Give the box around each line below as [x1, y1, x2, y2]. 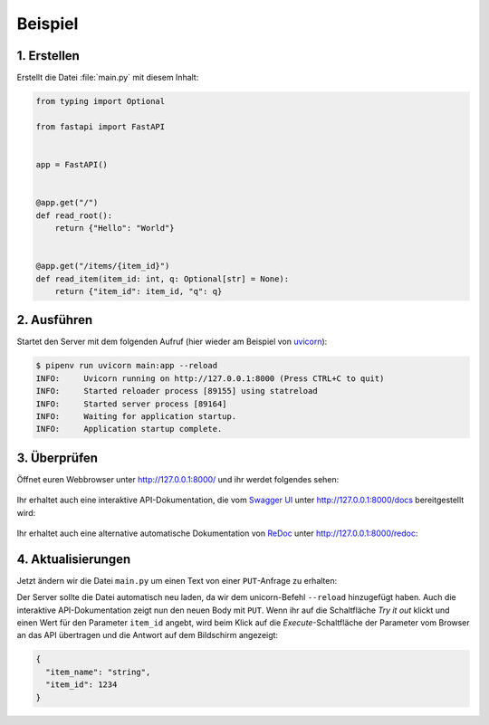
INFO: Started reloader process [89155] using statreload [35, 386, 318, 396]
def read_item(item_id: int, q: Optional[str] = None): [35, 273, 290, 284]
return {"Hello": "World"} [54, 223, 176, 233]
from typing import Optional [35, 96, 166, 107]
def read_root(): [35, 210, 113, 221]
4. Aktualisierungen [16, 551, 131, 567]
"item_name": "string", [45, 666, 151, 677]
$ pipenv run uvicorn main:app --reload [35, 360, 217, 371]
